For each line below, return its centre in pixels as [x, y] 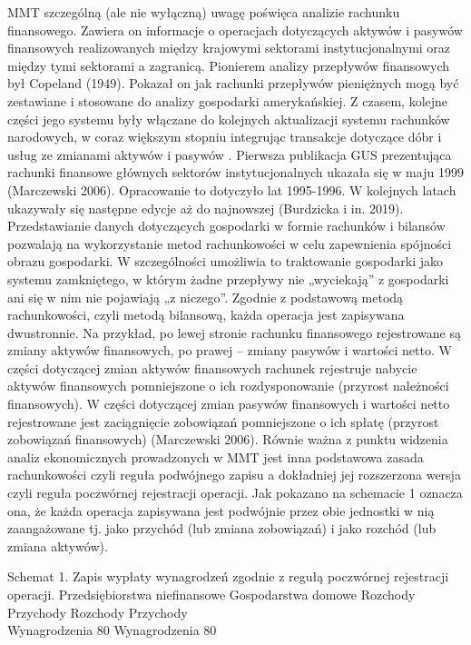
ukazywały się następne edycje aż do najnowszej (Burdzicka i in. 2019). [206, 208]
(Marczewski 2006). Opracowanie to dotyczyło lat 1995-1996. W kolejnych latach [232, 189]
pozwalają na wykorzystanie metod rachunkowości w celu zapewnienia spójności [230, 243]
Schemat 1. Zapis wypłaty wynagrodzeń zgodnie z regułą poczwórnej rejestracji [228, 576]
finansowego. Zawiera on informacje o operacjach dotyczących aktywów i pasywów [235, 30]
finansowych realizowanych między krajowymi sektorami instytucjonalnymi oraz [229, 48]
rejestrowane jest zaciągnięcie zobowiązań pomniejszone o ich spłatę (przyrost [223, 421]
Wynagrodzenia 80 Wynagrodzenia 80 [112, 630]
